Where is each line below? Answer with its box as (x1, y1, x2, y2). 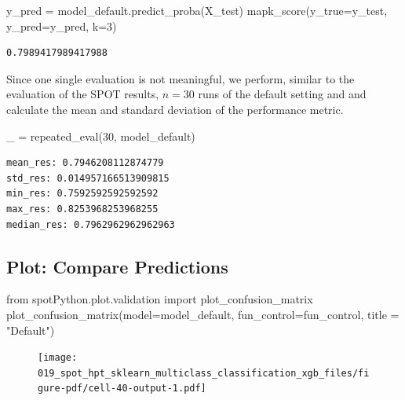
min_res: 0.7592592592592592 (6, 188, 159, 200)
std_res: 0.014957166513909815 (6, 172, 170, 184)
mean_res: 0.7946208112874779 (6, 157, 164, 169)
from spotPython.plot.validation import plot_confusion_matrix (6, 291, 313, 307)
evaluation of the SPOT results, (6, 86, 159, 102)
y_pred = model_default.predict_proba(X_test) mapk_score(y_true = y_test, (6, 2, 388, 18)
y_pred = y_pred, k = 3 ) (6, 17, 117, 34)
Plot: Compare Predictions (6, 254, 228, 278)
